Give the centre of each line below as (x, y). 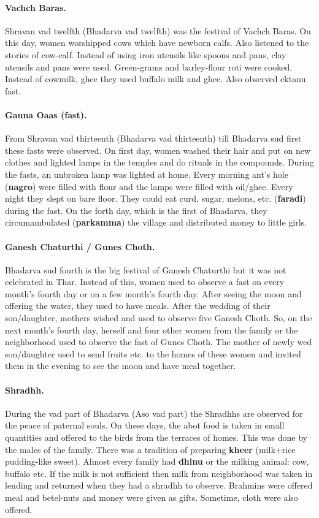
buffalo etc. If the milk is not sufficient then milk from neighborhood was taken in (159, 473)
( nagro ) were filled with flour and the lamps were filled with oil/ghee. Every (149, 186)
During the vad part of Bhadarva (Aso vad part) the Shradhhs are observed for (154, 413)
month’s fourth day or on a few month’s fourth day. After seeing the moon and (153, 293)
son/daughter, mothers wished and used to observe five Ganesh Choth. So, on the (159, 318)
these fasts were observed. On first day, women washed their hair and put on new (158, 150)
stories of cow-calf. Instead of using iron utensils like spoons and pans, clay (146, 54)
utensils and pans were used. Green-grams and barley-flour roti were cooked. (149, 67)
